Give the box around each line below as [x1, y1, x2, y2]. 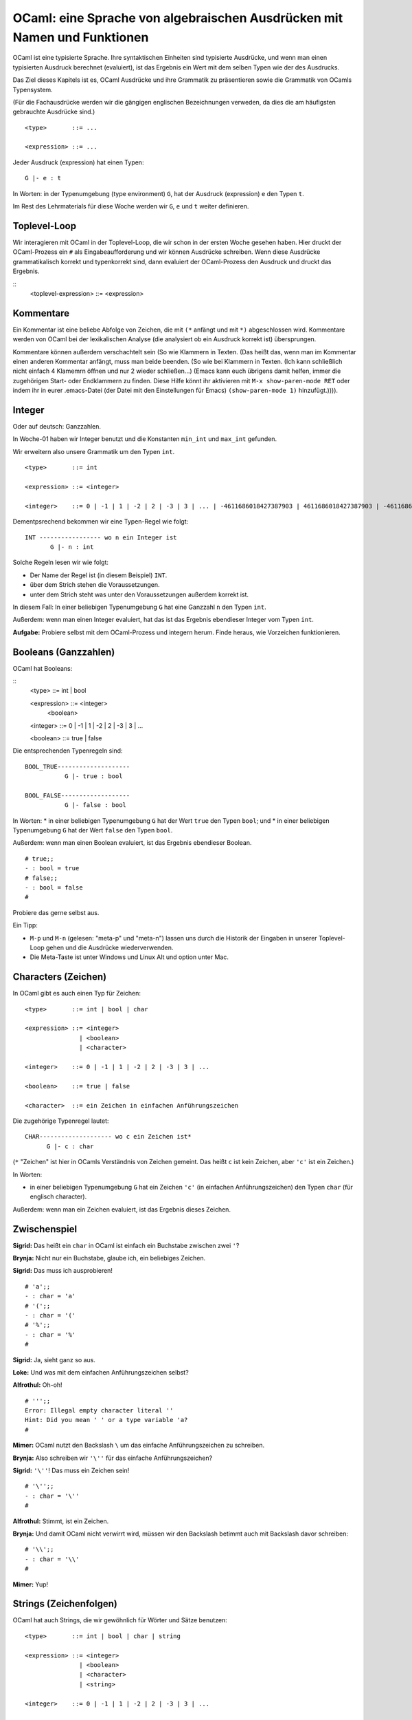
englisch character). [30, 1192, 87, 1201]
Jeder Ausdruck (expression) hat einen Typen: [12, 158, 144, 166]
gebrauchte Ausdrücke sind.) [12, 107, 95, 116]
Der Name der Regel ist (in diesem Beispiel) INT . [30, 571, 168, 579]
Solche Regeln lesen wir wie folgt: [12, 558, 109, 567]
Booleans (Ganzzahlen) [12, 646, 115, 658]
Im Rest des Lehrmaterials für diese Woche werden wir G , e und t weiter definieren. [12, 202, 249, 211]
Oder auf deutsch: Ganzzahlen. [12, 422, 102, 431]
